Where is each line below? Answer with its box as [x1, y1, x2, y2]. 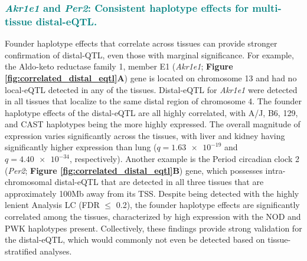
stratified [5, 245, 37, 257]
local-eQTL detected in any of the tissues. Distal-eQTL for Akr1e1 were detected [5, 83, 298, 95]
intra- [265, 164, 286, 176]
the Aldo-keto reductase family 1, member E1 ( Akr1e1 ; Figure [5, 60, 233, 72]
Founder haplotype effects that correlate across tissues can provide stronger [5, 37, 277, 49]
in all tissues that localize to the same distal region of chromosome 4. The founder [5, 95, 302, 107]
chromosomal [5, 176, 52, 188]
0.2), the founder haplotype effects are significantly [116, 199, 300, 211]
